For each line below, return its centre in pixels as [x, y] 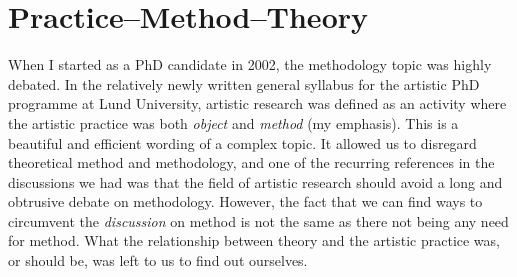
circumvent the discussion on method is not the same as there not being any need [258, 220]
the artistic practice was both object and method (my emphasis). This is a [233, 122]
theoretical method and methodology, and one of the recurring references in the [251, 162]
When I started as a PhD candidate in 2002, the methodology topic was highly [250, 64]
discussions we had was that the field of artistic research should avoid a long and [255, 181]
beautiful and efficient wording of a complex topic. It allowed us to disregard [242, 142]
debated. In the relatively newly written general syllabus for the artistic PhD [244, 83]
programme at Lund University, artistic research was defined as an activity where [257, 103]
